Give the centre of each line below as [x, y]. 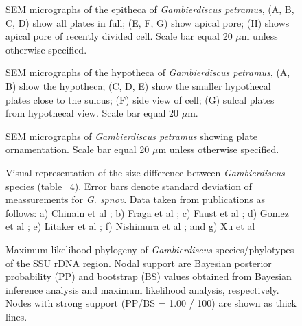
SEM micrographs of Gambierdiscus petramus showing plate [131, 136]
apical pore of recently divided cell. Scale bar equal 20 [119, 36]
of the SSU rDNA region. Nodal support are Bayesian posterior [139, 263]
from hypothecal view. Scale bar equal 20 [92, 113]
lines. [16, 316]
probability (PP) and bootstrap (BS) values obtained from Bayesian [149, 276]
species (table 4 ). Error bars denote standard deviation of [129, 186]
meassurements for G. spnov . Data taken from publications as [135, 199]
